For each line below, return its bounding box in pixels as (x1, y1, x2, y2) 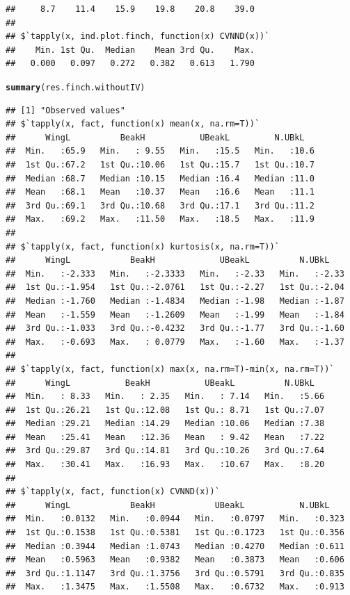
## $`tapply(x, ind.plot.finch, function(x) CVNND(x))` (6, 31, 270, 42)
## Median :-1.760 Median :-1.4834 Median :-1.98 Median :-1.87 (6, 295, 344, 306)
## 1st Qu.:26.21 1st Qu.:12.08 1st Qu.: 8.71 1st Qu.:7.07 (6, 405, 325, 415)
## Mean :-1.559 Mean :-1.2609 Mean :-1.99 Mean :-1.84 (6, 309, 344, 320)
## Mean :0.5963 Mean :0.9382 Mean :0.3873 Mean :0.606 (6, 555, 344, 565)
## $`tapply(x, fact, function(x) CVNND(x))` (6, 487, 220, 497)
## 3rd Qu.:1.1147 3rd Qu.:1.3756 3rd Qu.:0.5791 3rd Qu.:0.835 (6, 568, 344, 578)
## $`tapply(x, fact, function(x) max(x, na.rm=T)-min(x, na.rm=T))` (6, 364, 335, 374)
